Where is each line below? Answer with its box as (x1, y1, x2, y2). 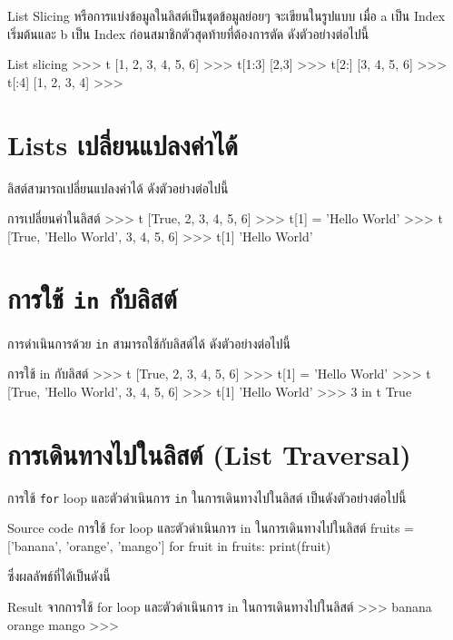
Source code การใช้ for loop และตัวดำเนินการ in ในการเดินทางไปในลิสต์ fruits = (7, 518, 414, 537)
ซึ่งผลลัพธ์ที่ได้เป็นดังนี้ (7, 566, 111, 586)
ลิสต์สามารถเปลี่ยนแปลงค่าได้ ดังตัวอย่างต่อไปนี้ (7, 178, 229, 197)
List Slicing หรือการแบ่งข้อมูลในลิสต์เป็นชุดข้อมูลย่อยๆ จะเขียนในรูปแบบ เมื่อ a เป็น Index (7, 6, 446, 25)
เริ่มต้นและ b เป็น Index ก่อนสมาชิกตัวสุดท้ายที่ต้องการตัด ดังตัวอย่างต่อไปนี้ (7, 24, 369, 43)
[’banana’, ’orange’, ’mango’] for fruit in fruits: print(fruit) (7, 536, 331, 555)
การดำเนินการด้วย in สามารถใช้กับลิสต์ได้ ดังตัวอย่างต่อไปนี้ (7, 333, 291, 352)
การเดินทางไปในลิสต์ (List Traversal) (7, 435, 411, 472)
